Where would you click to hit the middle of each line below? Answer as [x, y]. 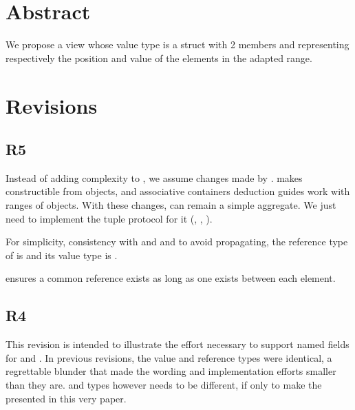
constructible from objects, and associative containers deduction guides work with [178, 191]
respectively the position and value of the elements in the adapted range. [159, 58]
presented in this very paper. [66, 398]
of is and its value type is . [62, 255]
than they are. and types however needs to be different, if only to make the [164, 385]
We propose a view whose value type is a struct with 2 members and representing [177, 44]
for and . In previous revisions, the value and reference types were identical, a [169, 357]
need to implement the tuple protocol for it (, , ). [109, 218]
